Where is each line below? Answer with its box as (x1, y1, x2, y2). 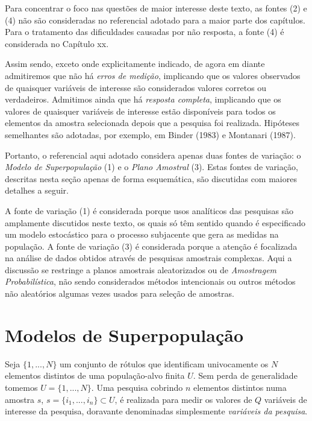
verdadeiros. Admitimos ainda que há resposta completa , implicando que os (5, 93, 281, 106)
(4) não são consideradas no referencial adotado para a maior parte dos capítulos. (5, 13, 305, 26)
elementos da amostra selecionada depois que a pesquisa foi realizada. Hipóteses (5, 116, 300, 129)
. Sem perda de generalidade (193, 369, 298, 382)
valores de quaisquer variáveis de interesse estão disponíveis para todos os (5, 104, 276, 117)
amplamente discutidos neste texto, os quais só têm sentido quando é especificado (5, 216, 306, 229)
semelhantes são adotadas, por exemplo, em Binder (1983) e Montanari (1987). (5, 128, 296, 141)
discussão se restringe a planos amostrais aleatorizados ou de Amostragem (5, 263, 277, 276)
